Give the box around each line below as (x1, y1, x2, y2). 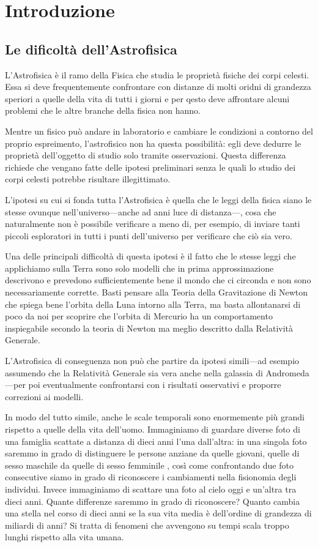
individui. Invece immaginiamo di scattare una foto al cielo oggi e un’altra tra (5, 482, 297, 495)
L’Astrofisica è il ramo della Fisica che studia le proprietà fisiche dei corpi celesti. (5, 68, 309, 81)
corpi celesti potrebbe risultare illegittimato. (5, 173, 171, 185)
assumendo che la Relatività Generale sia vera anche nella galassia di (5, 366, 263, 379)
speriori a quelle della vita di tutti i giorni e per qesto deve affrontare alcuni (5, 92, 290, 105)
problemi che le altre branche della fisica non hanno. (5, 104, 201, 117)
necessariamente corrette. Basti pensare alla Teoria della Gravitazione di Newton (5, 286, 308, 299)
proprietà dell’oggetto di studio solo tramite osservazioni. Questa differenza (5, 149, 286, 162)
